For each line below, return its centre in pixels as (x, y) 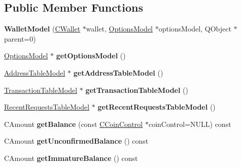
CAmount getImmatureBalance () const (71, 158)
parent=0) (20, 38)
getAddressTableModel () (118, 72)
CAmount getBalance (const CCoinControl (74, 124)
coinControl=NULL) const (190, 124)
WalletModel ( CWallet (42, 29)
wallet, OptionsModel (119, 29)
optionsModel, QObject (195, 29)
